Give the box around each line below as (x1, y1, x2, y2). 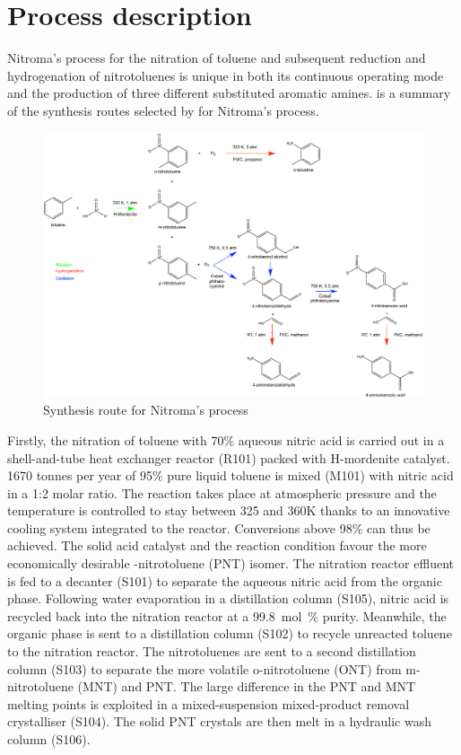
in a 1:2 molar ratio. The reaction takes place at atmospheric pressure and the (7, 483, 437, 502)
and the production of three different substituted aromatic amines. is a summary (7, 83, 451, 102)
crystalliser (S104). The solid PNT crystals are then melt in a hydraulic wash (7, 712, 431, 731)
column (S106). (7, 730, 91, 748)
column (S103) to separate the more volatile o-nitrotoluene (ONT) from (7, 659, 402, 678)
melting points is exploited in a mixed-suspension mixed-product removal (7, 694, 410, 713)
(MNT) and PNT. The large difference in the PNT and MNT (77, 677, 416, 696)
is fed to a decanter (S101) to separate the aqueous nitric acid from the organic (7, 571, 442, 590)
